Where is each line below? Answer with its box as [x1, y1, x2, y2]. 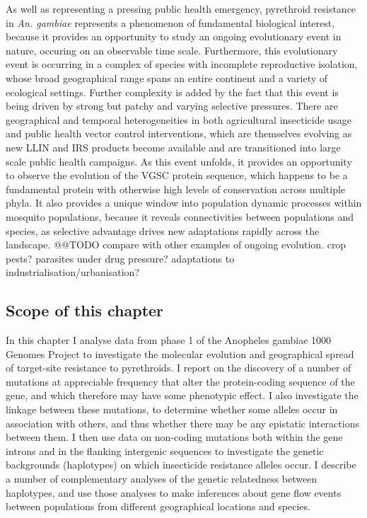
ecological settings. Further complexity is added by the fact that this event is [6, 84, 339, 99]
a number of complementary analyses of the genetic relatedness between [6, 471, 318, 486]
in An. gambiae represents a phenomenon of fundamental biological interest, [6, 15, 335, 30]
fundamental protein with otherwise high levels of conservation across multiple [6, 181, 346, 196]
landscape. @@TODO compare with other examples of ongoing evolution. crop [6, 237, 346, 252]
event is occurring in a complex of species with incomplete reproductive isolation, [6, 57, 358, 71]
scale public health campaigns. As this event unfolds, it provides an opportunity [6, 154, 352, 168]
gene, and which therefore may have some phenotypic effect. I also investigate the [6, 388, 359, 403]
